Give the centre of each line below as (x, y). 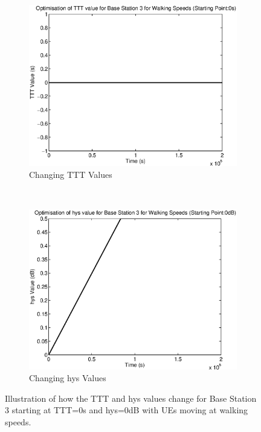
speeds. (18, 421)
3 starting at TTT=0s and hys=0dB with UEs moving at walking (127, 410)
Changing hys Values (68, 378)
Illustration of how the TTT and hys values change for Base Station (131, 398)
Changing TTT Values (71, 174)
